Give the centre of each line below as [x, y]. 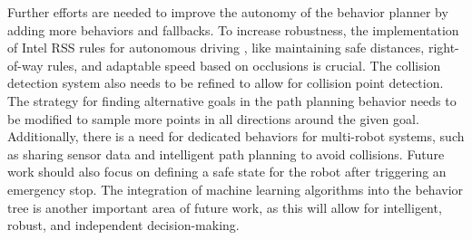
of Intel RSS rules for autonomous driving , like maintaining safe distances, [216, 48]
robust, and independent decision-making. [123, 225]
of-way [25, 65]
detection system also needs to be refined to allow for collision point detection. [226, 83]
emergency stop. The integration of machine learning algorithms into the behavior [236, 189]
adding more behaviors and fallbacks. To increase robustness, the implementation [233, 29]
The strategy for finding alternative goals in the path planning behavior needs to [232, 100]
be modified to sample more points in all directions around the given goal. [213, 118]
